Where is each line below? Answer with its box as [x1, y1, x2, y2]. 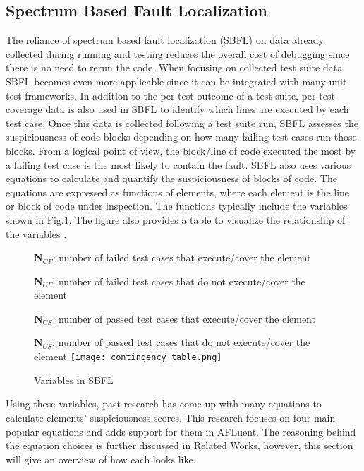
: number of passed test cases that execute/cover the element [52, 311, 315, 326]
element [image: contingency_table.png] [34, 349, 222, 364]
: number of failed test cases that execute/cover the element [52, 250, 311, 265]
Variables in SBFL [34, 372, 114, 387]
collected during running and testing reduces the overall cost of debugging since [6, 46, 350, 61]
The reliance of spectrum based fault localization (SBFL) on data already [6, 32, 324, 47]
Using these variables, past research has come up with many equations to [6, 396, 322, 411]
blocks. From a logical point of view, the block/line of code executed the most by [6, 143, 356, 157]
